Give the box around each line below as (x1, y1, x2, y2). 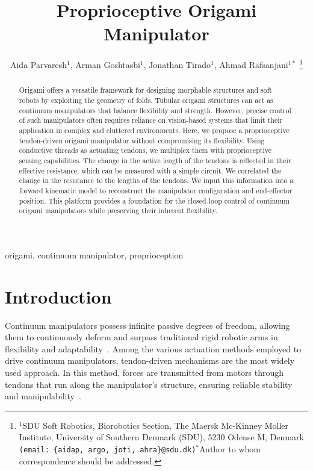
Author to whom (199, 442, 261, 455)
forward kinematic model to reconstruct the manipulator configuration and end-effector (19, 185, 293, 195)
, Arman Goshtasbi (70, 58, 140, 70)
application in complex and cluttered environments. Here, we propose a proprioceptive (19, 125, 290, 135)
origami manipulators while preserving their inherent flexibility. (19, 205, 218, 216)
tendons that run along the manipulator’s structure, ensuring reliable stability (5, 378, 293, 390)
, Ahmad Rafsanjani (214, 58, 288, 70)
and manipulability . (5, 390, 81, 402)
